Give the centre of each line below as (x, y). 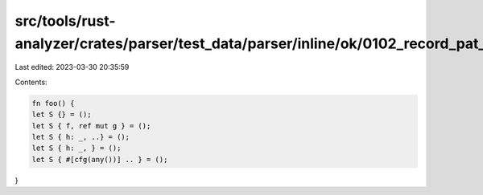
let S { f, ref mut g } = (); (91, 126)
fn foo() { (53, 103)
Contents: (31, 82)
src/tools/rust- (65, 21)
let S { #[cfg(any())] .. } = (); (100, 159)
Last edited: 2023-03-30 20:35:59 (72, 67)
